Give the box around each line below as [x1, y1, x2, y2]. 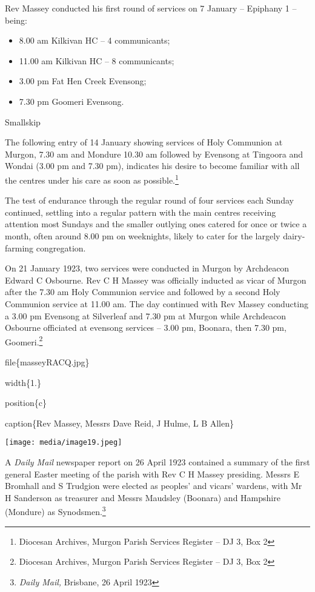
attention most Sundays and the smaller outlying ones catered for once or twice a [5, 218, 307, 230]
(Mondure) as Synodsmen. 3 [5, 504, 106, 518]
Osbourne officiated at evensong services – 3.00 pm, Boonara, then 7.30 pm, [5, 321, 287, 334]
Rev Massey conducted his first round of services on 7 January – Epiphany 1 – [5, 2, 297, 14]
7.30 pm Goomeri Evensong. [19, 95, 124, 107]
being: [5, 13, 27, 26]
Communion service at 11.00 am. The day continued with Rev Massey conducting [5, 297, 308, 310]
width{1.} [5, 376, 41, 388]
